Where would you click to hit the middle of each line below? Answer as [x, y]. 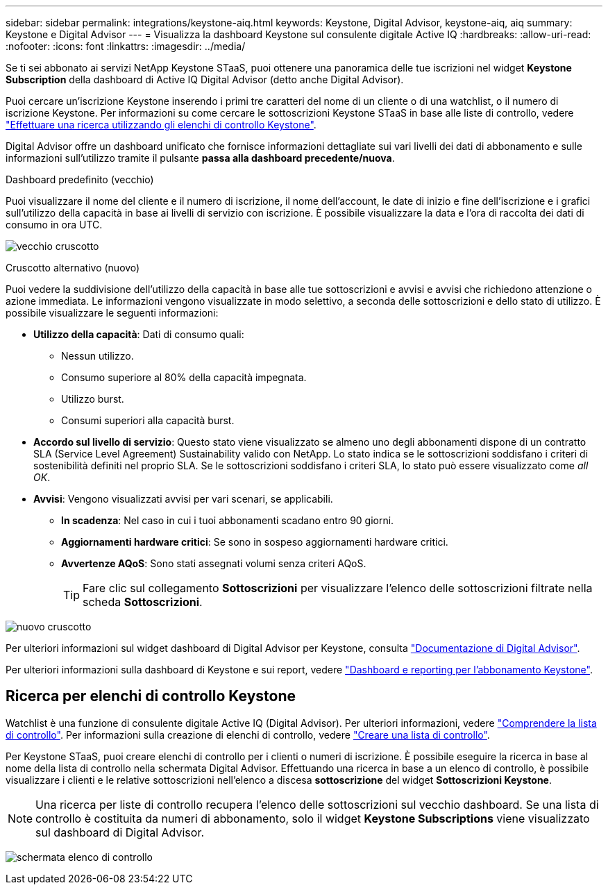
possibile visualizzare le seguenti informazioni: [112, 313]
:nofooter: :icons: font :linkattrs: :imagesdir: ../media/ [126, 46]
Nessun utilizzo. [98, 356]
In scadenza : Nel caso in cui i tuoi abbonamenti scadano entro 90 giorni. [228, 520]
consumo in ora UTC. [54, 225]
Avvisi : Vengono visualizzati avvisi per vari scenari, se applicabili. [183, 499]
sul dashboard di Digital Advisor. [120, 832]
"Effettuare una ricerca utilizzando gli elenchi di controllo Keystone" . [161, 125]
